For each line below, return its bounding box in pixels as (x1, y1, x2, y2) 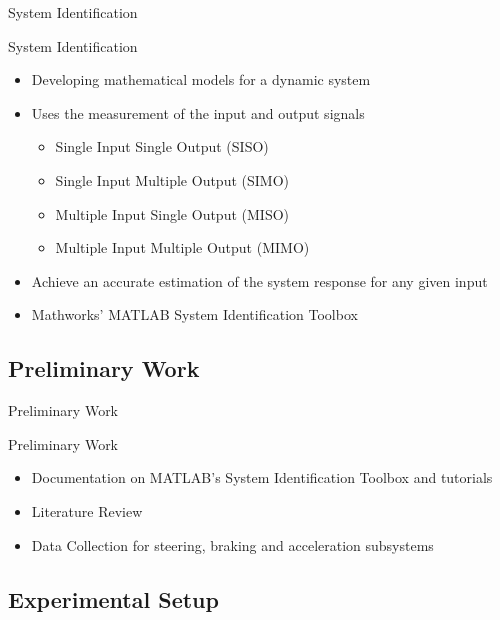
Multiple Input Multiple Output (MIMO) (55, 237, 310, 258)
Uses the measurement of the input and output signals (31, 102, 365, 123)
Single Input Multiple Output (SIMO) (55, 169, 290, 190)
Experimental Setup (8, 583, 219, 614)
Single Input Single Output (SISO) (55, 136, 269, 157)
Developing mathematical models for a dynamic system (31, 69, 371, 90)
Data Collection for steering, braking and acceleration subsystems (31, 534, 434, 555)
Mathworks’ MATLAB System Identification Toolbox (31, 304, 358, 325)
